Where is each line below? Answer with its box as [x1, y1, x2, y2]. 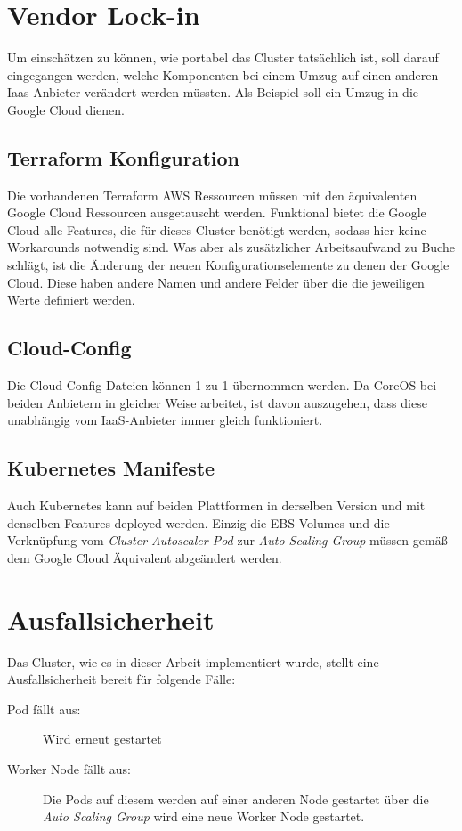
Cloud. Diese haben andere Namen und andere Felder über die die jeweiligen [7, 273, 425, 291]
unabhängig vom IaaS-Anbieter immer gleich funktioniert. [7, 411, 323, 429]
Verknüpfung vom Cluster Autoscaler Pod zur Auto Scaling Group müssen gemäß [7, 531, 448, 550]
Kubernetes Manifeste [7, 454, 215, 482]
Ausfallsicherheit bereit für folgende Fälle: [7, 670, 236, 688]
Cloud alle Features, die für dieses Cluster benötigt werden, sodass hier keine [7, 220, 426, 239]
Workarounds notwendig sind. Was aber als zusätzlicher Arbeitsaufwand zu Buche [7, 238, 455, 257]
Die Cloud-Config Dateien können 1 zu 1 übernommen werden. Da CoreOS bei [7, 376, 437, 395]
